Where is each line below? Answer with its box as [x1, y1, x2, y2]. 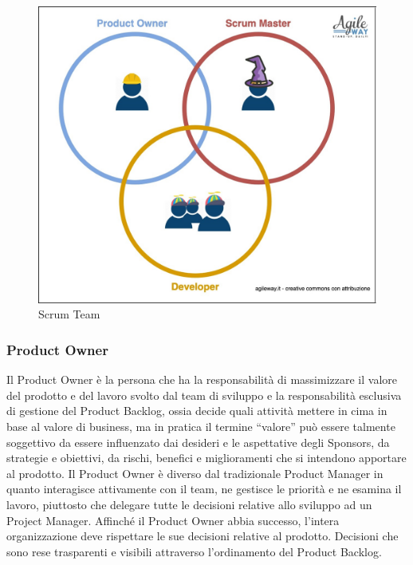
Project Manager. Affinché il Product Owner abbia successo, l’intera [6, 512, 340, 528]
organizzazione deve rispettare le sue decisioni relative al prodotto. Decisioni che [6, 527, 399, 544]
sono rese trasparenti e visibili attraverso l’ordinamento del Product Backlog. [6, 543, 382, 559]
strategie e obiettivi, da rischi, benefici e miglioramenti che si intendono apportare [6, 449, 407, 466]
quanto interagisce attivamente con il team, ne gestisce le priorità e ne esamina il [6, 480, 402, 497]
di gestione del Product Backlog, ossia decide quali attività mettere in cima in [6, 402, 387, 419]
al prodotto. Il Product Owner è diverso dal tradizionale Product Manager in [6, 464, 383, 481]
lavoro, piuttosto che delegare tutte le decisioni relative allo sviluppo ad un [6, 496, 372, 512]
